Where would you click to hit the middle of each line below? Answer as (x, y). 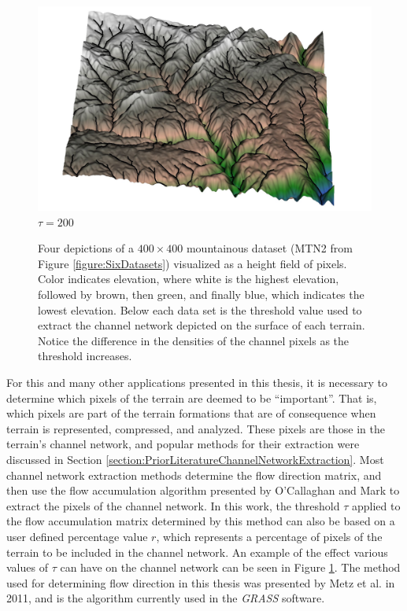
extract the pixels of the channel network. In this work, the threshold (173, 505)
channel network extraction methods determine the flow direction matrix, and (194, 475)
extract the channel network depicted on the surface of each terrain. (202, 325)
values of (27, 567)
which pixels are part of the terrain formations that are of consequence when (191, 413)
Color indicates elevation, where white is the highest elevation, (189, 279)
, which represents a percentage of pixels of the (269, 536)
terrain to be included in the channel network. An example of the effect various (197, 552)
